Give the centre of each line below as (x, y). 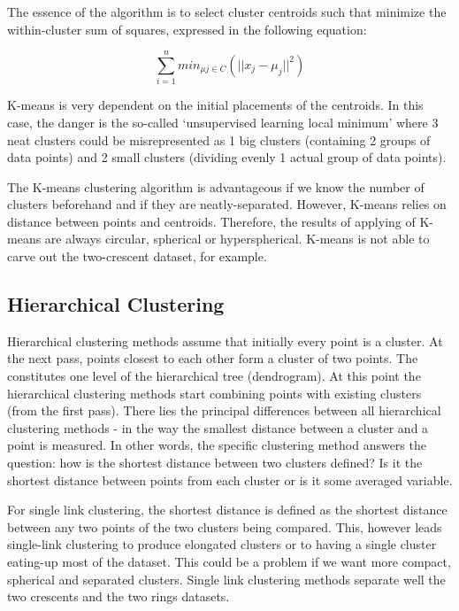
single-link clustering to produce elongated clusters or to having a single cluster (222, 544)
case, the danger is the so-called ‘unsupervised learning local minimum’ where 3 (223, 122)
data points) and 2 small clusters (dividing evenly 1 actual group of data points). (227, 157)
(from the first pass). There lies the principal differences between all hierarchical (224, 410)
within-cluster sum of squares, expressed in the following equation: (187, 29)
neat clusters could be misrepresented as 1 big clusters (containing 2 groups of (219, 139)
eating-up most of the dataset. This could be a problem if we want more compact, (229, 561)
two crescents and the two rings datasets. (119, 596)
